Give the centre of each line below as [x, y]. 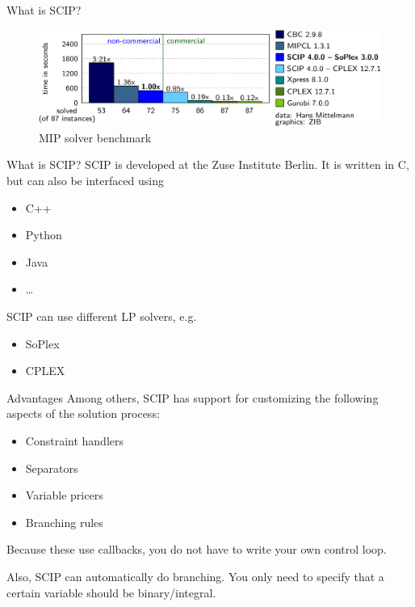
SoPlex [42, 343]
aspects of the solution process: [83, 413]
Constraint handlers [74, 440]
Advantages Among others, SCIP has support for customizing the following [193, 397]
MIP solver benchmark [95, 137]
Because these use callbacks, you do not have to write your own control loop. [197, 549]
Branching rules [64, 522]
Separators [52, 468]
